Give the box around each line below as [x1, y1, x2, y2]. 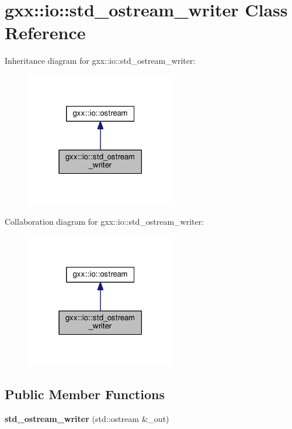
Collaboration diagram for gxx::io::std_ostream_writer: [5, 215, 204, 227]
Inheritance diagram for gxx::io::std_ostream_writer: [5, 54, 196, 67]
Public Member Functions [5, 385, 165, 403]
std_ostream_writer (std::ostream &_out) [5, 412, 169, 424]
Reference [5, 20, 86, 44]
